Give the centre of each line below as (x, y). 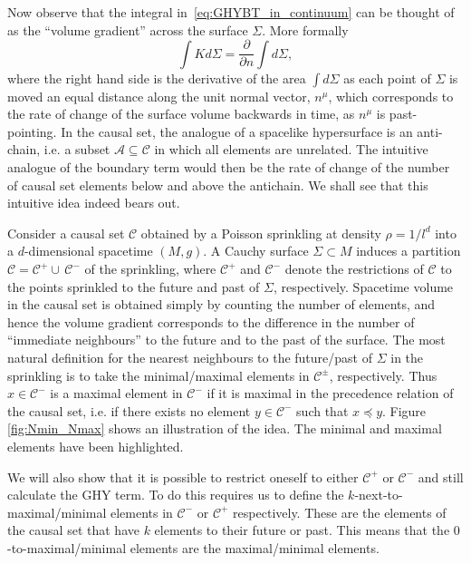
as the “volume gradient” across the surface (128, 29)
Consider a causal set (66, 233)
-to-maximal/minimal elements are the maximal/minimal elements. (193, 547)
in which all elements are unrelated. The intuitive (291, 149)
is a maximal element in (116, 393)
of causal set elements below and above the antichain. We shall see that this (218, 185)
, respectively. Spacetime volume (364, 286)
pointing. (32, 131)
